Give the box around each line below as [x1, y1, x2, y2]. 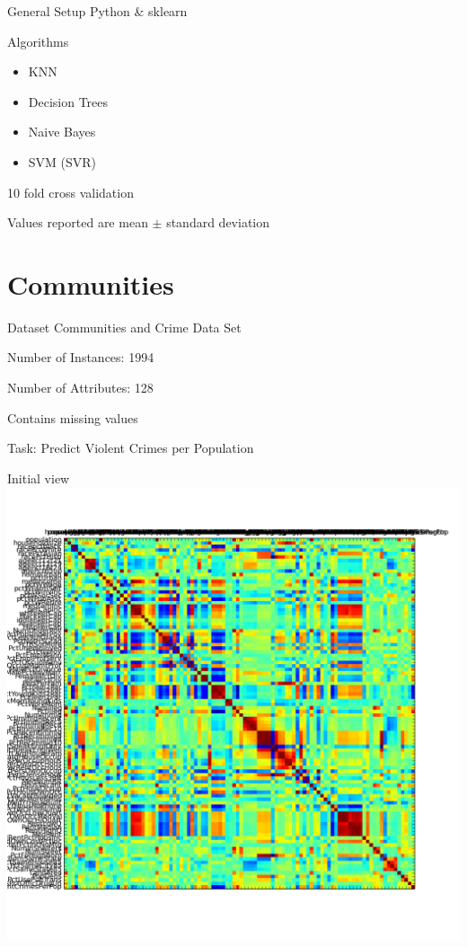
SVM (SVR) [28, 152, 97, 171]
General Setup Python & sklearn [7, 2, 188, 20]
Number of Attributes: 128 [7, 378, 154, 397]
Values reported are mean [7, 213, 148, 232]
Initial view [7, 468, 70, 487]
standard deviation [166, 213, 270, 232]
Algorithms [7, 31, 69, 50]
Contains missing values [7, 408, 138, 427]
